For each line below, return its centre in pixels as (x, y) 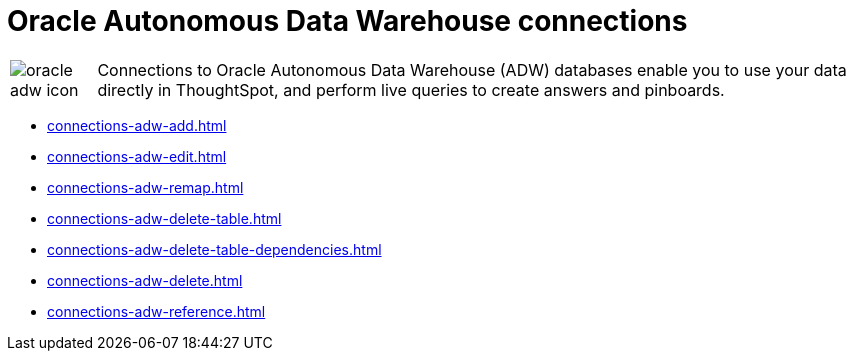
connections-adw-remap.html (145, 187)
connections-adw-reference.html (156, 311)
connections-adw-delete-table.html (164, 218)
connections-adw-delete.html (145, 280)
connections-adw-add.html (137, 125)
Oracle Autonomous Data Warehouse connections (347, 21)
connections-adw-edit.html (137, 156)
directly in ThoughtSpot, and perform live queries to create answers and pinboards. (411, 89)
